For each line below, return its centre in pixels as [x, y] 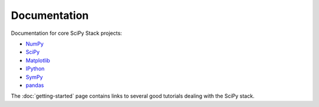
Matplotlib [38, 60]
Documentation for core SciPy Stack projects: [66, 33]
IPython [35, 69]
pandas [35, 85]
